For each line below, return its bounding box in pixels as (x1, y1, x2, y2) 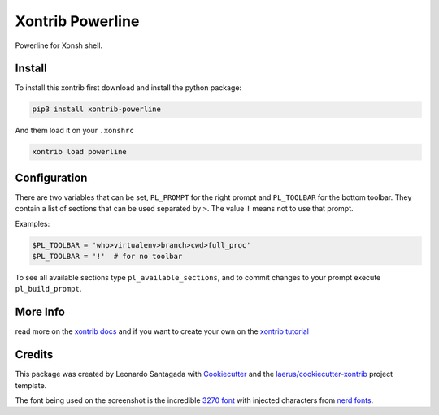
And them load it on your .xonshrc (15, 126, 134, 136)
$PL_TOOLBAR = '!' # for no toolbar (32, 252, 183, 262)
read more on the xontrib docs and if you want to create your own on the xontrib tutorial (15, 326, 309, 336)
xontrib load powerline (32, 147, 128, 157)
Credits (15, 348, 54, 361)
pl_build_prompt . (15, 284, 82, 294)
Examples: (15, 218, 50, 228)
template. (15, 380, 47, 390)
